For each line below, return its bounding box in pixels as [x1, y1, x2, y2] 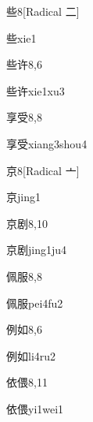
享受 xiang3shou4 [6, 135, 88, 151]
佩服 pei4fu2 [6, 294, 63, 311]
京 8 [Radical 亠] [6, 162, 80, 178]
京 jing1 [6, 189, 41, 205]
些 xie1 [6, 29, 37, 46]
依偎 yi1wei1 [6, 400, 64, 416]
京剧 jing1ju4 [6, 241, 67, 258]
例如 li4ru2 [6, 347, 56, 364]
